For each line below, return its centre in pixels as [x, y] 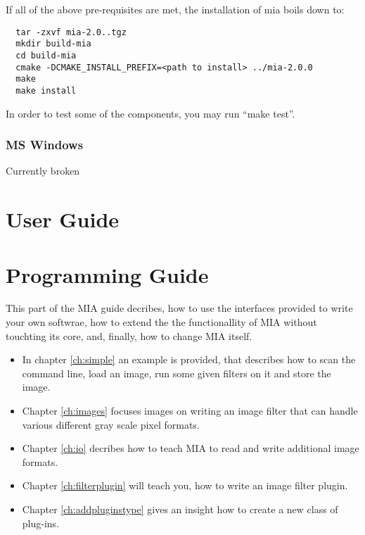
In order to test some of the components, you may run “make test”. [151, 113]
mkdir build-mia [53, 44]
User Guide [63, 219]
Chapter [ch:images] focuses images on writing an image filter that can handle [190, 410]
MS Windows [45, 145]
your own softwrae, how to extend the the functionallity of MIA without [161, 322]
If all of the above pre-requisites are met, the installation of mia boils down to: [175, 9]
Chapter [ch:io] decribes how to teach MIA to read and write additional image [191, 448]
